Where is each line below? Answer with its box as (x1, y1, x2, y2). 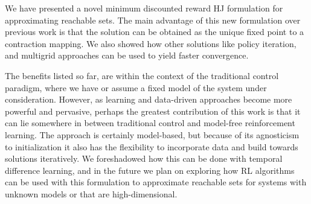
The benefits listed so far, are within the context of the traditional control (5, 69, 279, 81)
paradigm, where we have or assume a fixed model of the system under (5, 81, 267, 94)
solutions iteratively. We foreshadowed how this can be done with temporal (5, 152, 283, 165)
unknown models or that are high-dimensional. (5, 187, 178, 200)
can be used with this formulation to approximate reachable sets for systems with (5, 176, 307, 188)
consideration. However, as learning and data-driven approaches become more (5, 93, 292, 106)
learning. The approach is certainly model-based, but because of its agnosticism (5, 128, 300, 141)
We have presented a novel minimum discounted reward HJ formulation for (5, 2, 283, 14)
